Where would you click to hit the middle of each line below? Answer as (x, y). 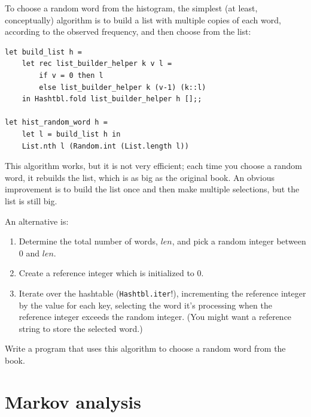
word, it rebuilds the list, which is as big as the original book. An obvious (140, 177)
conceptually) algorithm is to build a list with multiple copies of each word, (143, 19)
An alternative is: (37, 221)
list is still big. (31, 200)
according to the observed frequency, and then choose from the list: (128, 31)
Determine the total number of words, (88, 241)
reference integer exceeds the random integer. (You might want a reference (155, 317)
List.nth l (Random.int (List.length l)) (105, 146)
